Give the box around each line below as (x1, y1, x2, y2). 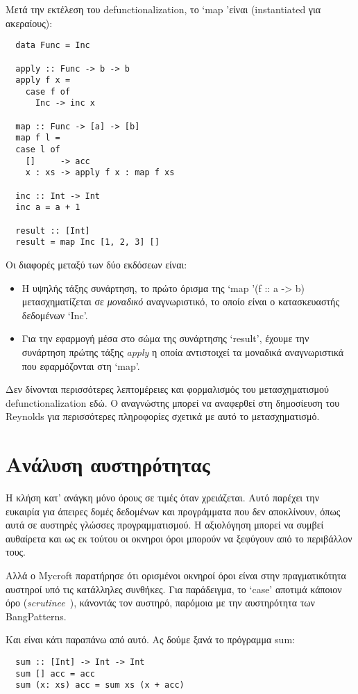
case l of (15, 145, 60, 155)
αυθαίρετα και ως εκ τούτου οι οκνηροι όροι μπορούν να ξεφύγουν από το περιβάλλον (6, 531, 352, 545)
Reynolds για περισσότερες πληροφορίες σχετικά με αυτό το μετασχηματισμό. (6, 409, 320, 423)
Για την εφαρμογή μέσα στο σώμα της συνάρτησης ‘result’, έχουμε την (22, 331, 309, 346)
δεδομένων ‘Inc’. (22, 307, 88, 322)
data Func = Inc (15, 40, 90, 51)
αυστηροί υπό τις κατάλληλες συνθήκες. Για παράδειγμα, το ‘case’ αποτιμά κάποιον (6, 581, 342, 596)
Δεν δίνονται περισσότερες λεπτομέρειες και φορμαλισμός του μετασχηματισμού (6, 382, 329, 396)
